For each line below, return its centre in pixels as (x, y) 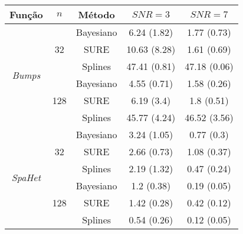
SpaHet (26, 177)
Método (96, 14)
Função (26, 14)
